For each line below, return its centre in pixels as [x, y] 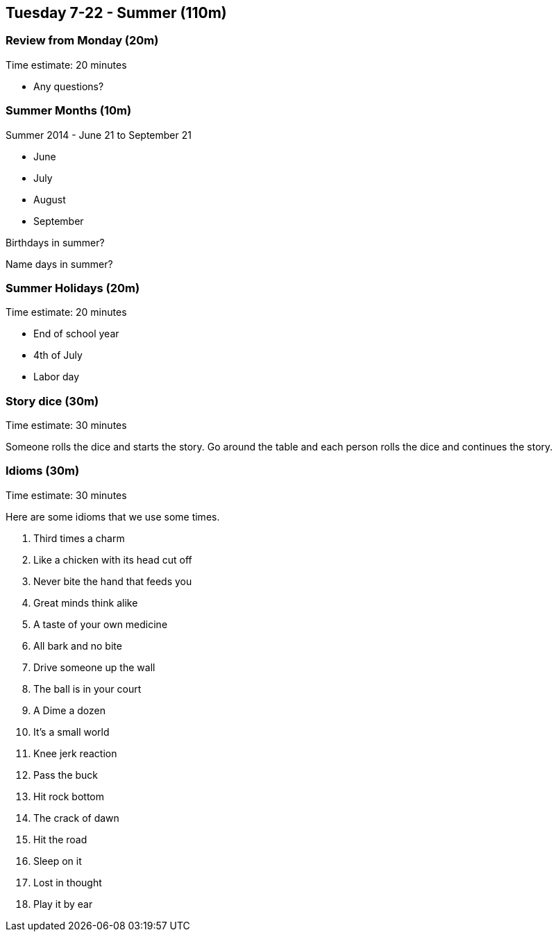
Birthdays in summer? [55, 242]
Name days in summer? [59, 264]
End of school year [76, 334]
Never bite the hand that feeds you [113, 581]
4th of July [58, 355]
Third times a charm [79, 538]
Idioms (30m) [43, 471]
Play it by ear [63, 904]
